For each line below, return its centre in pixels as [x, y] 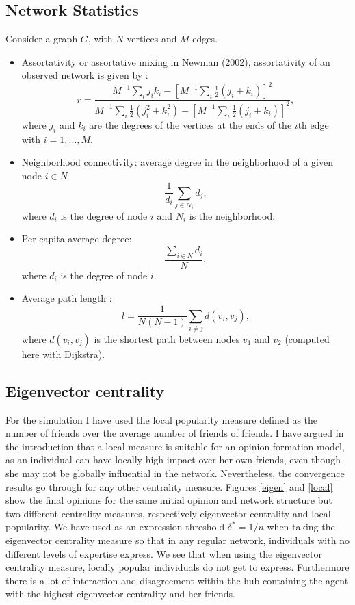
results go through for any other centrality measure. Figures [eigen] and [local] [169, 486]
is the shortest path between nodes [167, 338]
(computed [307, 338]
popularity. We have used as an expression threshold [115, 527]
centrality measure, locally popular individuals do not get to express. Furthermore [177, 567]
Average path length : [67, 298]
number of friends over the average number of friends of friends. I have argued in [175, 433]
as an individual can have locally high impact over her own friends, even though [173, 460]
